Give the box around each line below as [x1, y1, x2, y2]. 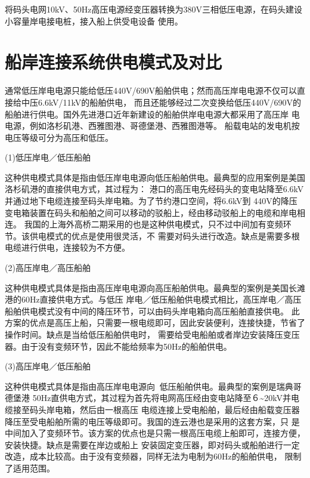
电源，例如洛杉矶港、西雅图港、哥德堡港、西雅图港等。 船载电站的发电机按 [5, 119, 300, 132]
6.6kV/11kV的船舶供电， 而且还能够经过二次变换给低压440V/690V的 [38, 95, 302, 108]
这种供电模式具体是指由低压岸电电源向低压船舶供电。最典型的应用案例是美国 [5, 171, 305, 183]
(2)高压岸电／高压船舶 [5, 261, 91, 274]
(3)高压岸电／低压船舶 [5, 360, 91, 372]
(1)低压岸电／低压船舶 [5, 151, 91, 164]
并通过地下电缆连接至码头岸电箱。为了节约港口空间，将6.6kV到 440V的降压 [5, 195, 297, 207]
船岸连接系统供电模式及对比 [5, 50, 222, 74]
